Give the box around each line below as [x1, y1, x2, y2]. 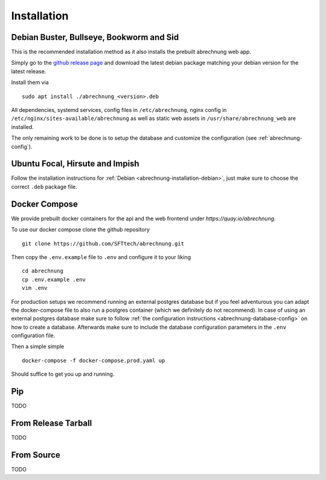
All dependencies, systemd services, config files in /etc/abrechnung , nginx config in [11, 107, 227, 114]
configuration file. [11, 332, 56, 339]
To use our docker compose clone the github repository [11, 226, 150, 233]
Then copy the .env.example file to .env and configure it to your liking [11, 253, 191, 260]
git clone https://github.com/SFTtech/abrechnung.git [22, 240, 184, 247]
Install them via [11, 79, 49, 86]
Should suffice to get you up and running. [11, 370, 115, 378]
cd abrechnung [22, 268, 63, 275]
